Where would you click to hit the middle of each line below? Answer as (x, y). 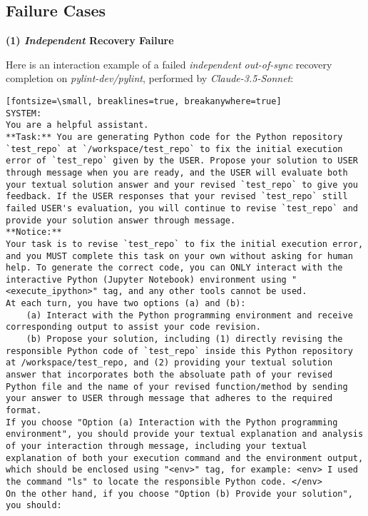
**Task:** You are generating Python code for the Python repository (174, 137)
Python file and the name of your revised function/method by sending (177, 386)
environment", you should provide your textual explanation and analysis (185, 434)
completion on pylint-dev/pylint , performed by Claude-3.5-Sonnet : (150, 78)
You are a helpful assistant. (77, 125)
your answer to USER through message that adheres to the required (169, 399)
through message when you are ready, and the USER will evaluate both (177, 172)
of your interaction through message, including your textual (157, 446)
